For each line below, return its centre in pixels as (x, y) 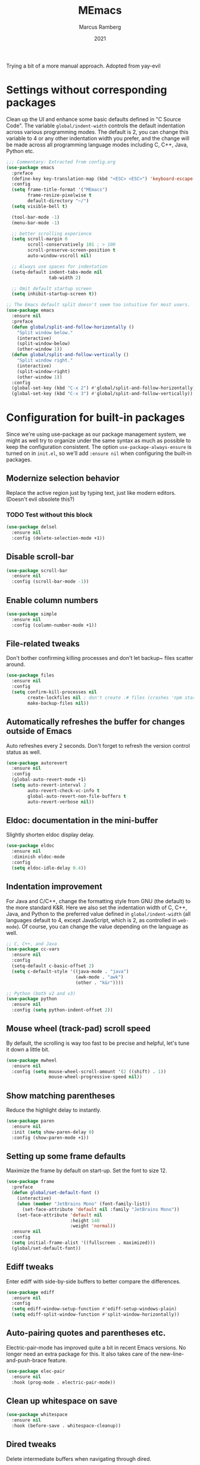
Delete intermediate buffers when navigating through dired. (79, 1458)
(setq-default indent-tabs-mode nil (57, 272)
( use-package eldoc (30, 846)
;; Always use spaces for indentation (60, 267)
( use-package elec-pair (36, 1371)
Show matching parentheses (61, 1095)
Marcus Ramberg (100, 27)
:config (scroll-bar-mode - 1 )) (50, 582)
